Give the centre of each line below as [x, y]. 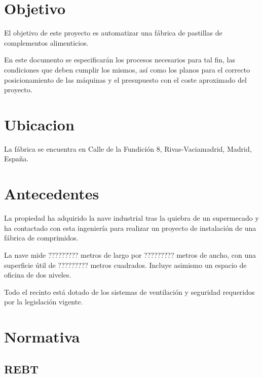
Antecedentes [52, 194]
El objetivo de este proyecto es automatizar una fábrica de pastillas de [113, 33]
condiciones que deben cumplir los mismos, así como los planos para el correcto [127, 69]
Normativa [42, 337]
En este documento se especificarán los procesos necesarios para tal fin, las [120, 60]
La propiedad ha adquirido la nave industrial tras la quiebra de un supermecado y [131, 218]
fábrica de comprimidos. [41, 238]
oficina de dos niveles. [38, 275]
